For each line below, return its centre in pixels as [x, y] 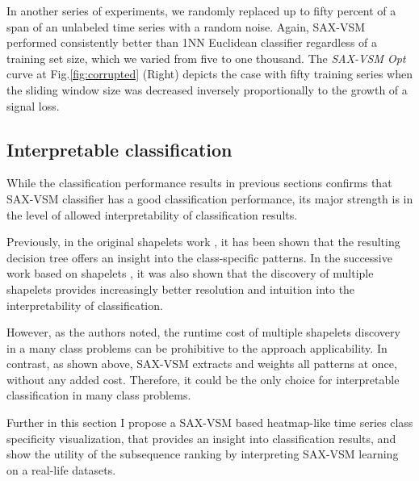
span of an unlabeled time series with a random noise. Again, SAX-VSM [186, 26]
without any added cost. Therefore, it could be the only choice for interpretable [203, 379]
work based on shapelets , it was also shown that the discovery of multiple [190, 273]
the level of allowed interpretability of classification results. [152, 214]
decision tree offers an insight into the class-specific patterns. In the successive [199, 257]
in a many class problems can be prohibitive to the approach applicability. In [197, 347]
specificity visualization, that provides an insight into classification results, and [201, 438]
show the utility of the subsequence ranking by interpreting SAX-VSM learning [203, 454]
